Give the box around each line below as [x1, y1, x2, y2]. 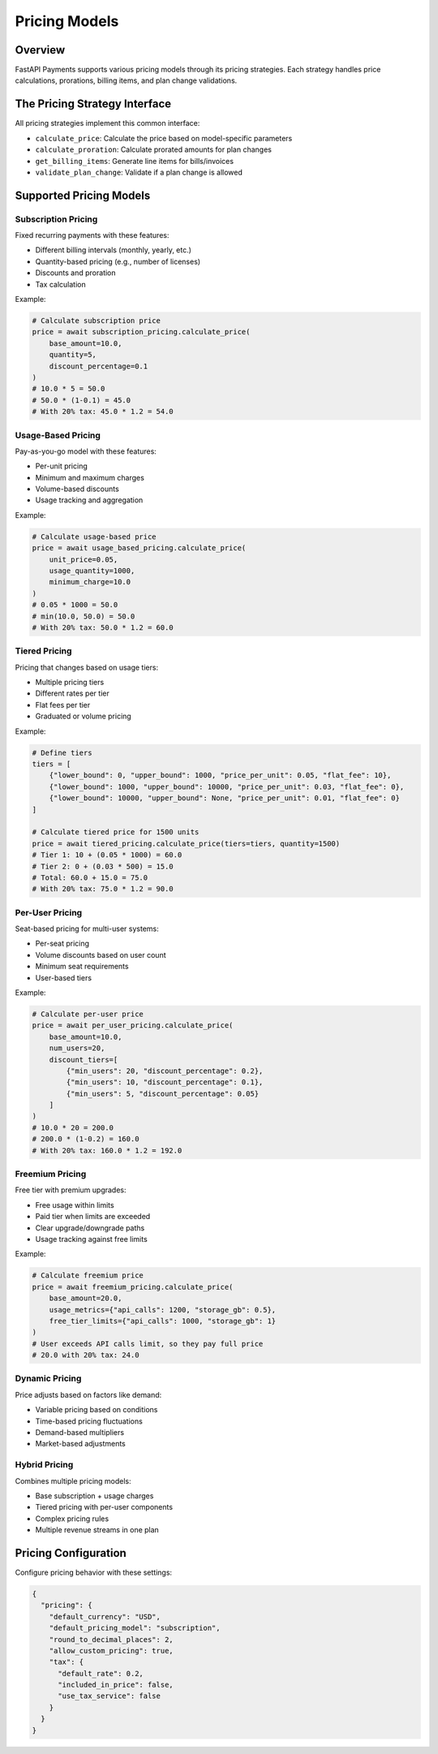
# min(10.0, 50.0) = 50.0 [32, 611, 135, 621]
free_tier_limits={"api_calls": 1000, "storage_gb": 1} [49, 1316, 277, 1325]
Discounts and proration [35, 268, 117, 278]
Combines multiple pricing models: [15, 1476, 131, 1485]
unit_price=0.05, [49, 554, 118, 564]
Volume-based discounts [35, 484, 119, 494]
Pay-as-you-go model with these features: [15, 446, 157, 456]
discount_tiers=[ [49, 1055, 118, 1064]
